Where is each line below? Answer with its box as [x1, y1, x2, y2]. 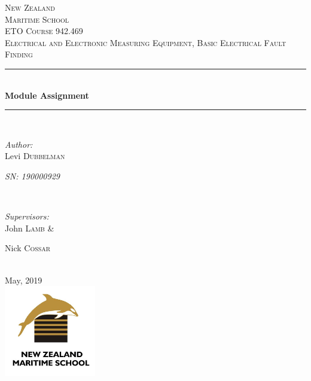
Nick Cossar [5, 242, 51, 254]
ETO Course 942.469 [5, 25, 83, 37]
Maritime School [5, 13, 69, 25]
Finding [5, 48, 33, 60]
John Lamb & [5, 221, 54, 234]
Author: [5, 138, 33, 150]
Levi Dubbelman [5, 150, 65, 162]
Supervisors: [5, 210, 49, 222]
